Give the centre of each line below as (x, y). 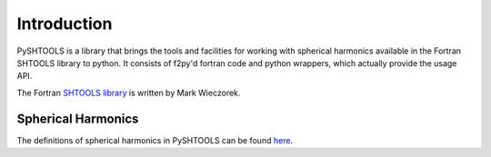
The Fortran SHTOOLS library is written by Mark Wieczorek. (129, 93)
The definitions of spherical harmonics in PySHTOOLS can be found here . (155, 140)
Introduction (65, 24)
